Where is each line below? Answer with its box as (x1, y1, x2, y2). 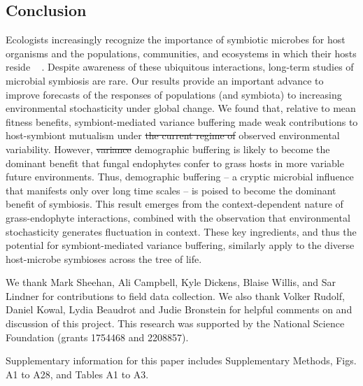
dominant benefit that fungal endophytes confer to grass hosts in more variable (6, 155, 344, 170)
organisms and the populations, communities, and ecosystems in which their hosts (6, 45, 357, 60)
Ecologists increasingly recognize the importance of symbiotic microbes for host (6, 32, 346, 47)
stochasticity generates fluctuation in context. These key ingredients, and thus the (6, 224, 357, 238)
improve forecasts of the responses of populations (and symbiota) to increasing (6, 87, 342, 101)
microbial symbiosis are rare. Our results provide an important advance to (6, 73, 324, 87)
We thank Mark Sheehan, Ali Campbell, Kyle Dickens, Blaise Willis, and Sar (6, 275, 336, 289)
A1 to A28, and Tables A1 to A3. (6, 366, 149, 381)
